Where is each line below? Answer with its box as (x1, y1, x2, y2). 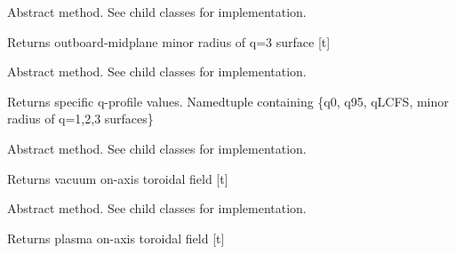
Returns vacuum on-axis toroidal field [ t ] (7, 169, 228, 187)
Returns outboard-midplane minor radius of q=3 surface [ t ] (7, 32, 331, 51)
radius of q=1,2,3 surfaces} (7, 109, 154, 128)
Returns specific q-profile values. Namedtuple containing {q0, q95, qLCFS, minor (7, 91, 449, 110)
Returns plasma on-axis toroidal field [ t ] (7, 228, 225, 247)
